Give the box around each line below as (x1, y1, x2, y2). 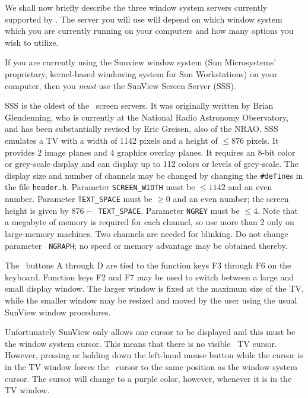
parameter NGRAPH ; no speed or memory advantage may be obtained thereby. (5, 239, 288, 251)
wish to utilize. (5, 36, 59, 48)
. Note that (257, 204, 298, 216)
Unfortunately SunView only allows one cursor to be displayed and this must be (5, 326, 296, 338)
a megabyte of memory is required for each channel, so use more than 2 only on (5, 216, 294, 228)
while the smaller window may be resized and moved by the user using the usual (5, 293, 297, 306)
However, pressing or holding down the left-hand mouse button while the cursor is (5, 349, 303, 361)
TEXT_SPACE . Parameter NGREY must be (98, 204, 240, 216)
